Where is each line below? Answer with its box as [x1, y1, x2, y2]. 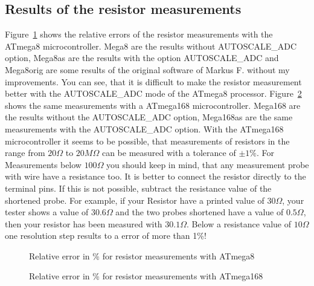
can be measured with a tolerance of [101, 146, 236, 159]
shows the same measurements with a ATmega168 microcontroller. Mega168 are [5, 99, 301, 111]
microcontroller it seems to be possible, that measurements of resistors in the [5, 134, 290, 147]
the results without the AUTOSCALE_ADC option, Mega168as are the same [5, 111, 293, 123]
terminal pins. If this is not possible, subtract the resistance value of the [5, 181, 272, 194]
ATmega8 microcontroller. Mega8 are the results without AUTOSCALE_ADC [5, 39, 297, 52]
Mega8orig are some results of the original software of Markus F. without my [5, 63, 290, 76]
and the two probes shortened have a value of [115, 206, 284, 218]
